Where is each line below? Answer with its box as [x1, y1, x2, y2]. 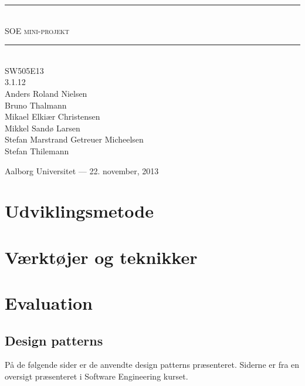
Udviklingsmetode [5, 199, 154, 223]
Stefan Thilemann [5, 144, 69, 157]
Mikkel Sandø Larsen [5, 121, 80, 134]
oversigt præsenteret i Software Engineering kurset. [5, 370, 188, 382]
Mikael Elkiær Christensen [5, 110, 100, 123]
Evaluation [5, 291, 93, 315]
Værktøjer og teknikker [5, 245, 198, 269]
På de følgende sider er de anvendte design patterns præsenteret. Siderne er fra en [5, 358, 300, 371]
